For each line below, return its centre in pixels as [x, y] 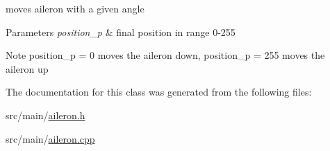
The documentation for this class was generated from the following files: [159, 92]
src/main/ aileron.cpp [50, 138]
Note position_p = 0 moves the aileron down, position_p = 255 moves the [165, 55]
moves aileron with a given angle [75, 8]
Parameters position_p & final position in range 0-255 [121, 32]
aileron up [27, 68]
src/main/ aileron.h [46, 115]
